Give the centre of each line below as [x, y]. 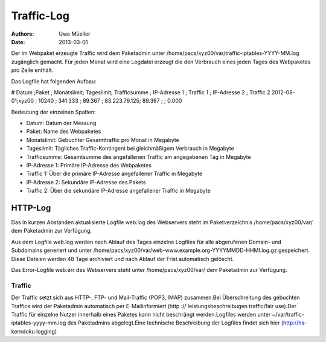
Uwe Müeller [75, 34]
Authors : [23, 34]
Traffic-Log [40, 16]
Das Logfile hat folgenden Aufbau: [54, 81]
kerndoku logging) [34, 331]
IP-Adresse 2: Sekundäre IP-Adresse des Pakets [86, 182]
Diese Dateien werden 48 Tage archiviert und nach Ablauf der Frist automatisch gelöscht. [123, 259]
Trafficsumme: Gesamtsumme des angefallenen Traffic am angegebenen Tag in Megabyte [139, 156]
